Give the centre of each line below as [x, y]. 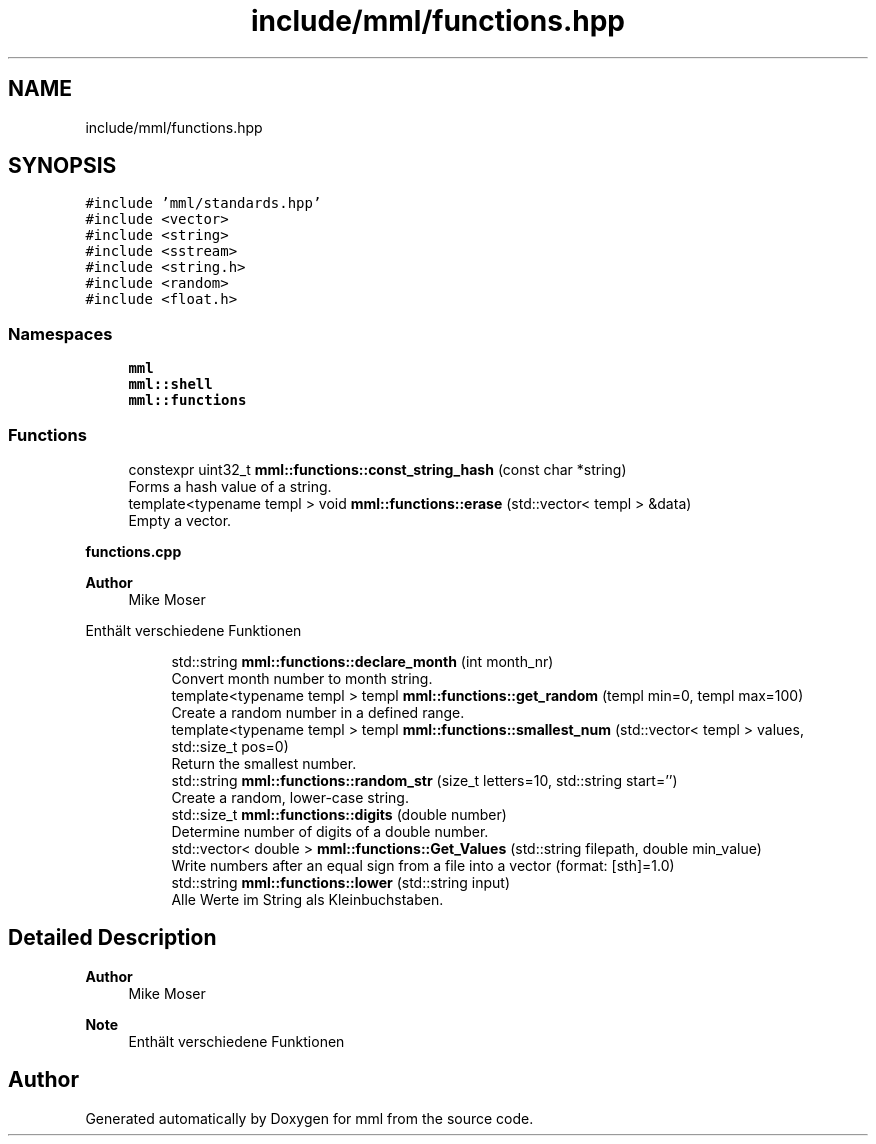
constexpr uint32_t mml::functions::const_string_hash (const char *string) [377, 469]
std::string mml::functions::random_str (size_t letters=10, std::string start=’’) [424, 780]
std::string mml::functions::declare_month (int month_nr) [362, 661]
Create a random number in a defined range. [318, 712]
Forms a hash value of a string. [230, 486]
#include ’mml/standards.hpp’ [203, 203]
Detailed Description [112, 938]
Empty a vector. [180, 520]
